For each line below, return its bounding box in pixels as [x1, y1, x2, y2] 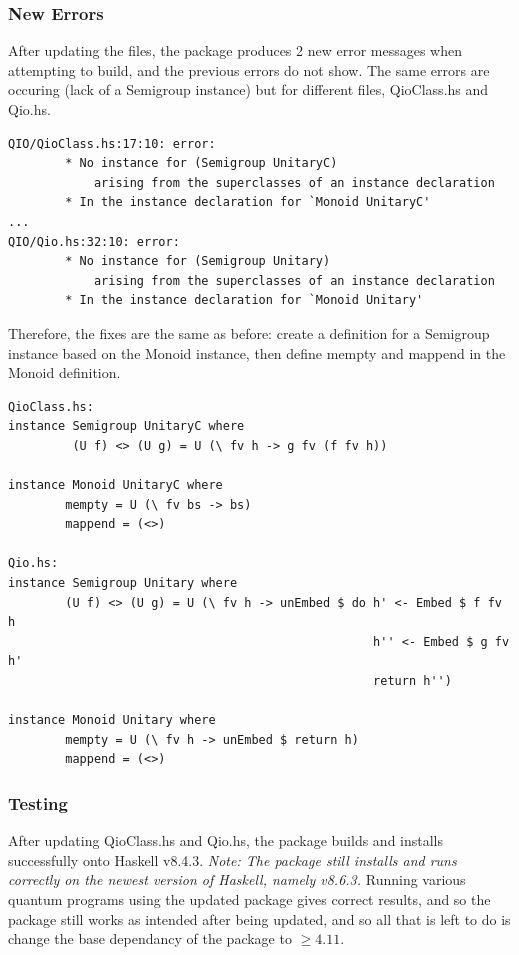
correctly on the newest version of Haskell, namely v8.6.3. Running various [8, 869, 466, 890]
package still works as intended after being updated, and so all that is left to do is [8, 908, 511, 929]
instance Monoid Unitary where [8, 713, 216, 728]
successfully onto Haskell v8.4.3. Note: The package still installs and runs [8, 849, 457, 870]
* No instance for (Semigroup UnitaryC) [65, 156, 338, 171]
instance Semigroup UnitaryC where [8, 419, 245, 434]
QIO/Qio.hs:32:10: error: [8, 234, 180, 249]
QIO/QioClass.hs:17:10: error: [8, 136, 216, 151]
